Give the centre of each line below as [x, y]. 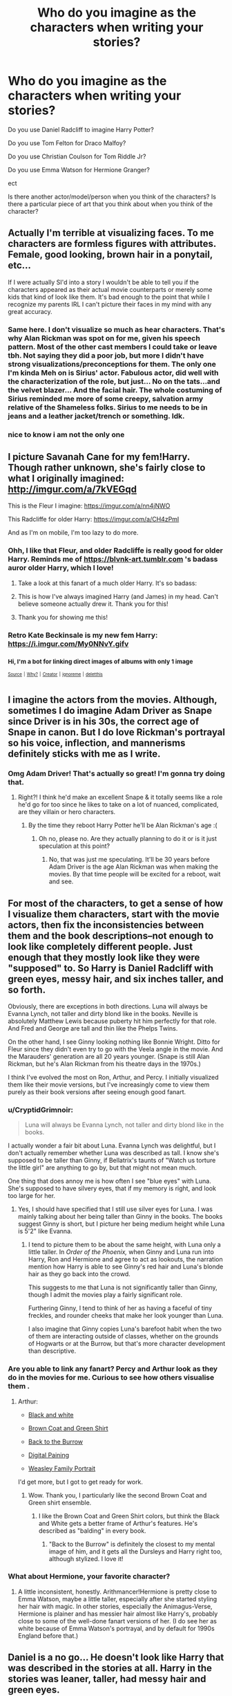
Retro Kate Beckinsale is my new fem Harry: [83, 635]
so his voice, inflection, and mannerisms [97, 743]
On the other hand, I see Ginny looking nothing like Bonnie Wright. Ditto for [114, 1042]
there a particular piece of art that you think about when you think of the [110, 204]
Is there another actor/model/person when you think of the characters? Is [112, 196]
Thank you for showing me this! [62, 617]
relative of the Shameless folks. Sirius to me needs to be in [108, 407]
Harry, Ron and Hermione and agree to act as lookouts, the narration [125, 1260]
